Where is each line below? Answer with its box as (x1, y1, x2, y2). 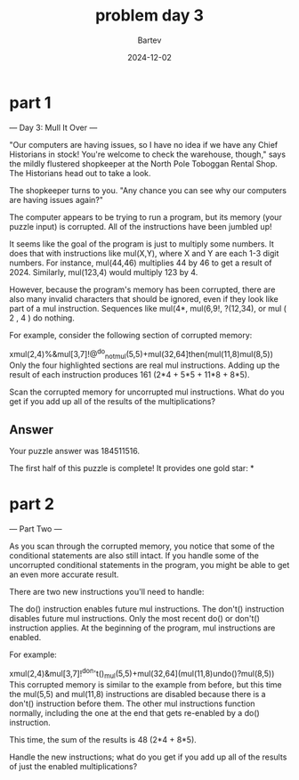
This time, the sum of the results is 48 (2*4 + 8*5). (9, 735, 198, 745)
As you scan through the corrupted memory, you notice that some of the (9, 540, 275, 551)
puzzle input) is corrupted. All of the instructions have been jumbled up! (9, 221, 272, 232)
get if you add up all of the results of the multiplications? (9, 396, 216, 407)
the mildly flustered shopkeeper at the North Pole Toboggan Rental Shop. (9, 158, 278, 169)
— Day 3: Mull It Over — (9, 122, 98, 133)
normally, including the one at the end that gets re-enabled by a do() (9, 708, 260, 719)
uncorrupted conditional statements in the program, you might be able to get (9, 559, 290, 570)
